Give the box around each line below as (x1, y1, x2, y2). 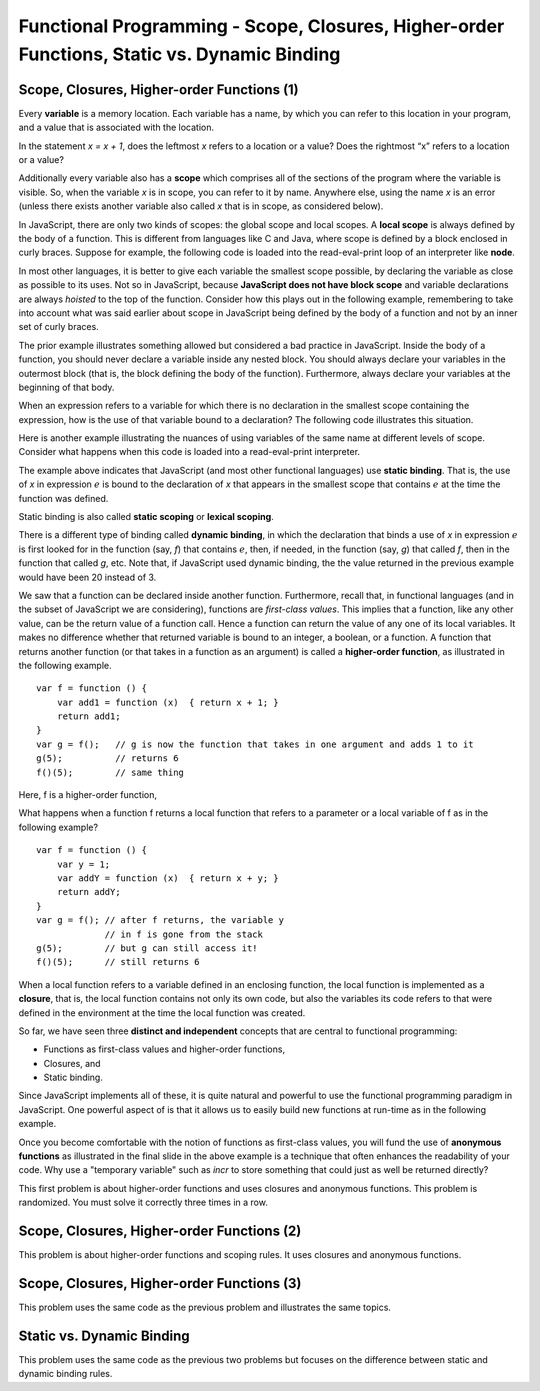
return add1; (56, 711, 121, 722)
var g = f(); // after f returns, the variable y (36, 915, 285, 926)
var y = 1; (56, 858, 111, 870)
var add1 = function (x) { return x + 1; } (56, 696, 279, 708)
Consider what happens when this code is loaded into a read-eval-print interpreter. (18, 446, 360, 458)
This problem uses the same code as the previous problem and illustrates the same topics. (18, 1301, 392, 1314)
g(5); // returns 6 (36, 753, 179, 764)
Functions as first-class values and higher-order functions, (43, 1043, 285, 1055)
